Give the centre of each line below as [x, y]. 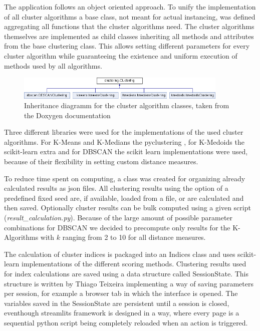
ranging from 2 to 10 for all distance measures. [134, 237]
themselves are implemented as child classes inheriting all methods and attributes [129, 36]
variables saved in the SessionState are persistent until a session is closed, [117, 303]
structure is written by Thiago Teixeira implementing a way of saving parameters [129, 283]
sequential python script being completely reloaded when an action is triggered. [126, 322]
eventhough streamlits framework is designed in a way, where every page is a [122, 313]
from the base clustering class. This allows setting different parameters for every [127, 46]
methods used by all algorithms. [53, 65]
